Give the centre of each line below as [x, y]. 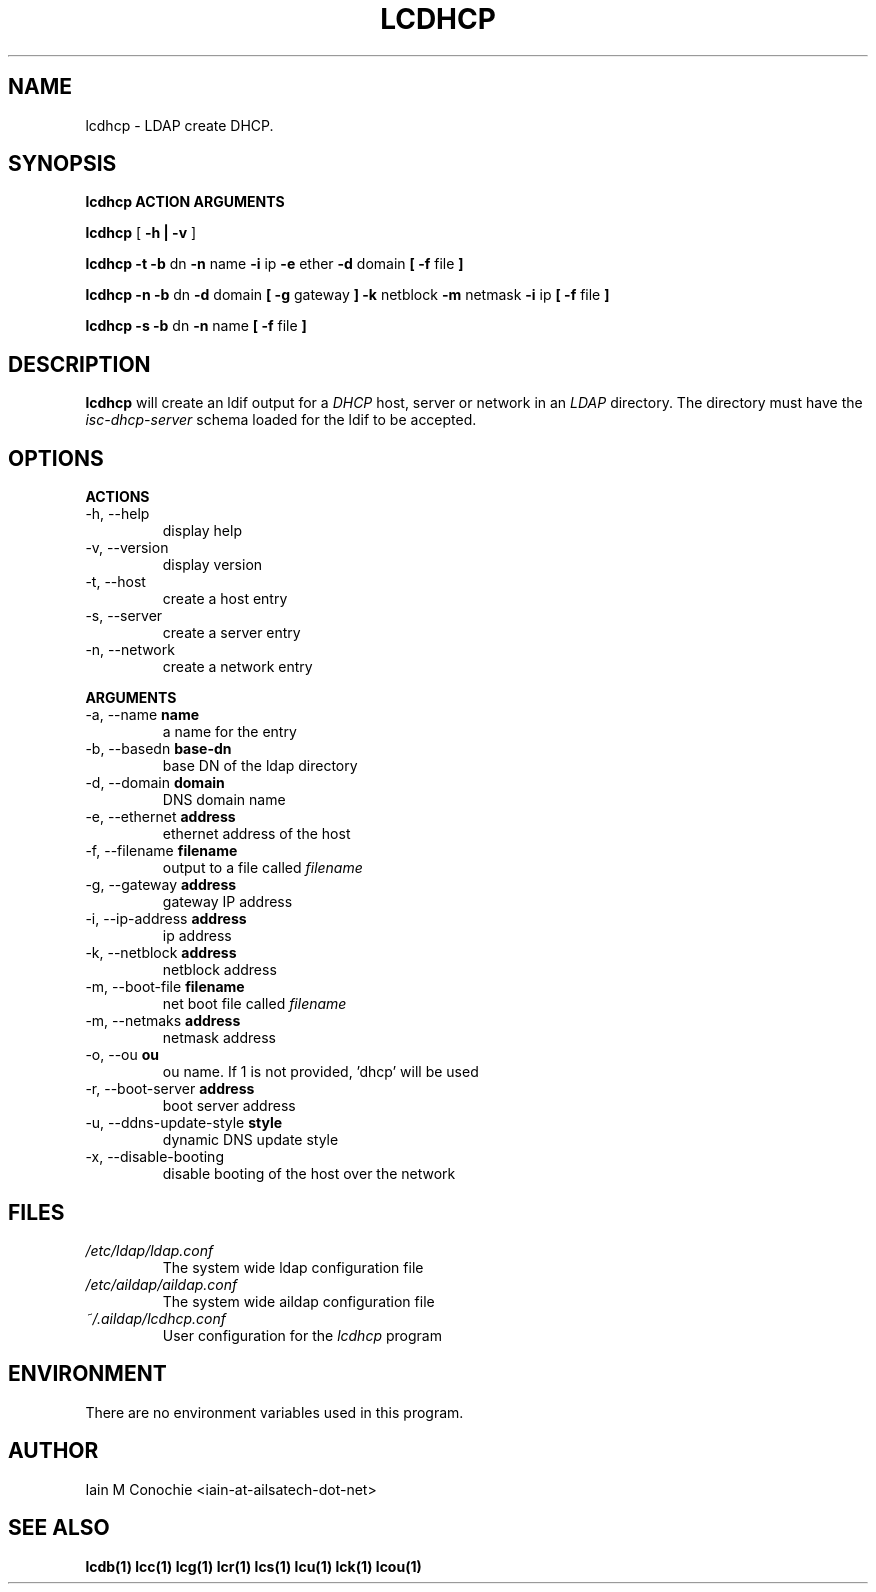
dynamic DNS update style [250, 1140]
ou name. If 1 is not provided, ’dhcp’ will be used [320, 1072]
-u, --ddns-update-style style [184, 1123]
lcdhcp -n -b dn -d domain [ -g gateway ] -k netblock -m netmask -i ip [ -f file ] [347, 295]
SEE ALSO [59, 1528]
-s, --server [124, 616]
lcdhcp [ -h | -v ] [141, 233]
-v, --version [127, 548]
